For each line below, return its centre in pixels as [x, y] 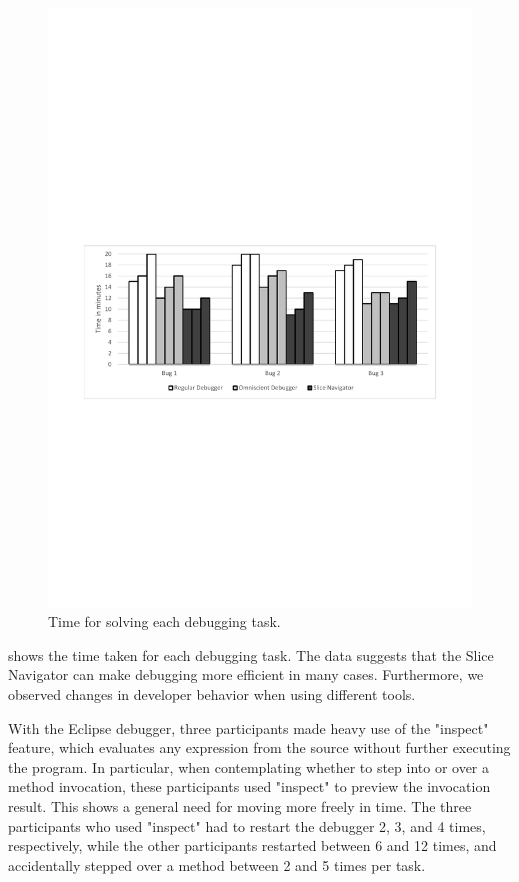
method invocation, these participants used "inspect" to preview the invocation [249, 786]
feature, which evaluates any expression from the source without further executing [259, 747]
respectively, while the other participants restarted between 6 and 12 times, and [252, 845]
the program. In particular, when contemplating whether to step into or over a [249, 766]
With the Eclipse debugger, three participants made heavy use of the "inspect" [248, 727]
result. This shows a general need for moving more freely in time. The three [240, 806]
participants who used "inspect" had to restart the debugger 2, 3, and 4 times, [247, 825]
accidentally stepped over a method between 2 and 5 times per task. [217, 864]
